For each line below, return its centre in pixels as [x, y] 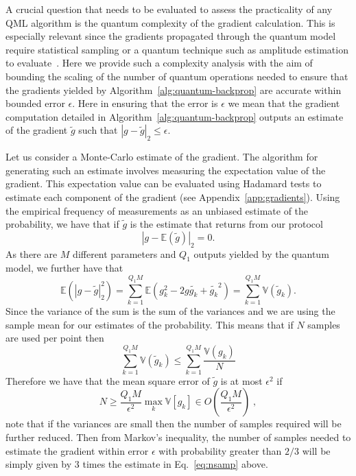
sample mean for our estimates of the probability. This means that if [150, 324]
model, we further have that [64, 268]
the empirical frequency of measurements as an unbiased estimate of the [157, 210]
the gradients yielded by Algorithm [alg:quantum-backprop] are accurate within [174, 90]
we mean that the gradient [284, 103]
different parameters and [124, 253]
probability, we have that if [62, 224]
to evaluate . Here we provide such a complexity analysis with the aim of [159, 63]
